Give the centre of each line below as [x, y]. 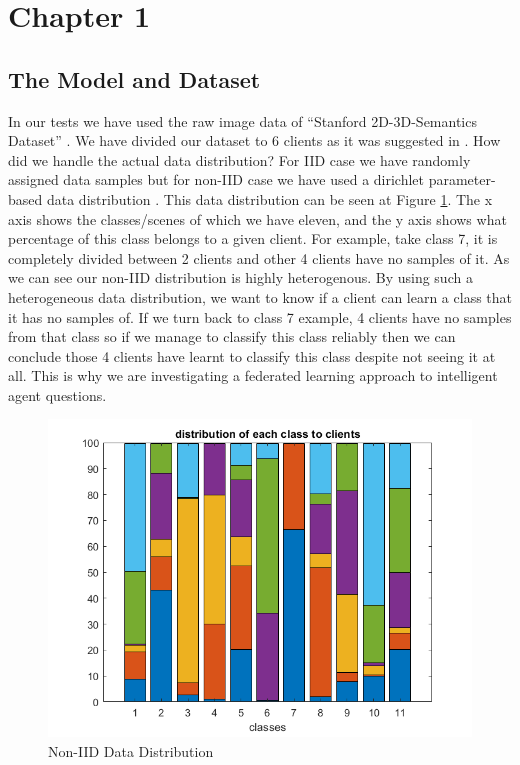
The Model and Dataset [134, 78]
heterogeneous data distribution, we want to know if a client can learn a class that [260, 296]
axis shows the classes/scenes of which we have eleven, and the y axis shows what [257, 218]
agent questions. [57, 394]
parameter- [462, 179]
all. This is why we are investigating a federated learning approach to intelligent [253, 375]
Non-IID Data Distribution [131, 751]
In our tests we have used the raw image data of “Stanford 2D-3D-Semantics [242, 120]
